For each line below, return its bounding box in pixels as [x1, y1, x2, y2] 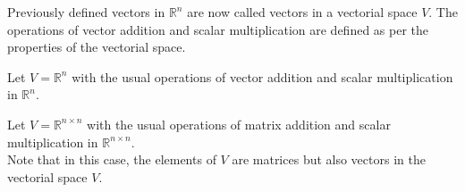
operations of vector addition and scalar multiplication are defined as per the [7, 20, 429, 38]
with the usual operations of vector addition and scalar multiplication [72, 67, 453, 86]
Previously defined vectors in [7, 3, 165, 21]
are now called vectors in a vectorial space [187, 3, 418, 21]
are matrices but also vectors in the [232, 150, 426, 169]
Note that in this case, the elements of [7, 150, 216, 169]
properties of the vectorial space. [7, 38, 186, 56]
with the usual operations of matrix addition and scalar [87, 114, 391, 133]
